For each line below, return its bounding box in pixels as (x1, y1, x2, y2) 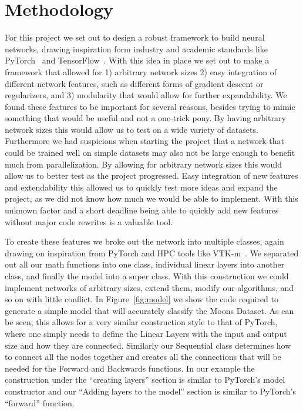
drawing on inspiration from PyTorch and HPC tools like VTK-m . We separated (5, 246, 299, 259)
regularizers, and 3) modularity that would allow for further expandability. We (5, 89, 287, 101)
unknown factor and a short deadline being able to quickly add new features (5, 204, 279, 216)
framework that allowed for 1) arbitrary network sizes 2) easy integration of (5, 65, 277, 78)
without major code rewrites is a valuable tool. (5, 215, 173, 228)
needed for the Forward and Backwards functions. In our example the (5, 362, 255, 374)
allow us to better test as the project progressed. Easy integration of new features (5, 169, 298, 182)
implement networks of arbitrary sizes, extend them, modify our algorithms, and (5, 281, 294, 293)
